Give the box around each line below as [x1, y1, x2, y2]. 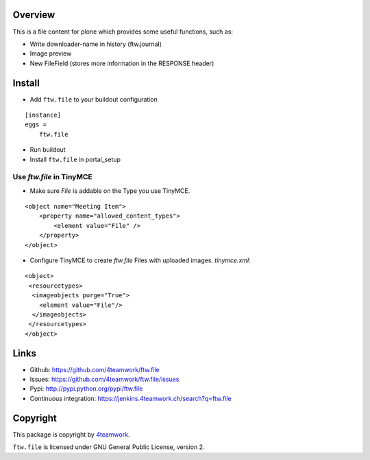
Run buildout [29, 146, 66, 154]
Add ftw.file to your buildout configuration [29, 95, 158, 103]
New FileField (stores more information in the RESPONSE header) [29, 59, 214, 67]
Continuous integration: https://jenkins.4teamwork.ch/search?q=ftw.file [29, 394, 232, 402]
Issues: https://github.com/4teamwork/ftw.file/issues [29, 375, 180, 384]
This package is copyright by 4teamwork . [12, 430, 130, 439]
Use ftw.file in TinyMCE [12, 172, 92, 182]
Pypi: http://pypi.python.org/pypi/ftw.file [29, 384, 143, 393]
